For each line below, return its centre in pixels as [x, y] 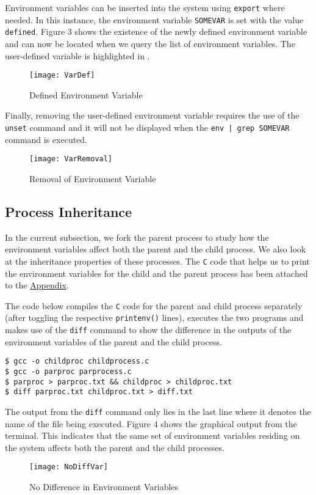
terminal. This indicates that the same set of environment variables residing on [153, 435]
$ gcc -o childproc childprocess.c [77, 361]
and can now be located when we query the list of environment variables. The [150, 43]
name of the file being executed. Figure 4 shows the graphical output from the [151, 423]
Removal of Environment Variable [93, 178]
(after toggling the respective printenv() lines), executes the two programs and [154, 317]
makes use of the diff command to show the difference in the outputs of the [148, 330]
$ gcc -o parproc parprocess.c [68, 371]
